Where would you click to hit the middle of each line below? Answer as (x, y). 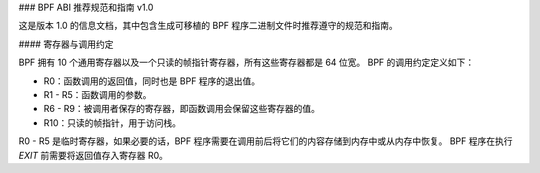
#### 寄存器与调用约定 (66, 44)
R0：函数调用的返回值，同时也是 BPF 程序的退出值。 (152, 81)
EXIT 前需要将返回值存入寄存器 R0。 (93, 155)
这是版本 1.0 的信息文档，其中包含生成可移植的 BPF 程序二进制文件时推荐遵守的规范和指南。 (208, 26)
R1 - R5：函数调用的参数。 (97, 94)
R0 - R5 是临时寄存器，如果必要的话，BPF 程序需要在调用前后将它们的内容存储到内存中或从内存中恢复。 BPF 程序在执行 (265, 141)
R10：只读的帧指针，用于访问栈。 (112, 122)
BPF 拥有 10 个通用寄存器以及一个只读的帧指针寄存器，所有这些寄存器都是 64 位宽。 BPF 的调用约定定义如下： (246, 62)
